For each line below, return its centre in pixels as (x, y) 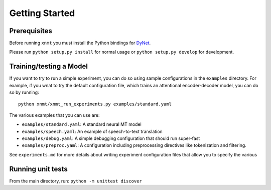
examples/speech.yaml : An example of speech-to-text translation (92, 131)
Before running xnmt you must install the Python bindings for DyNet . (80, 43)
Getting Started (42, 13)
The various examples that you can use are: (54, 115)
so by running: (24, 92)
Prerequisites (31, 31)
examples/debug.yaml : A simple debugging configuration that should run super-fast (111, 138)
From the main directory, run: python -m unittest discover (76, 181)
